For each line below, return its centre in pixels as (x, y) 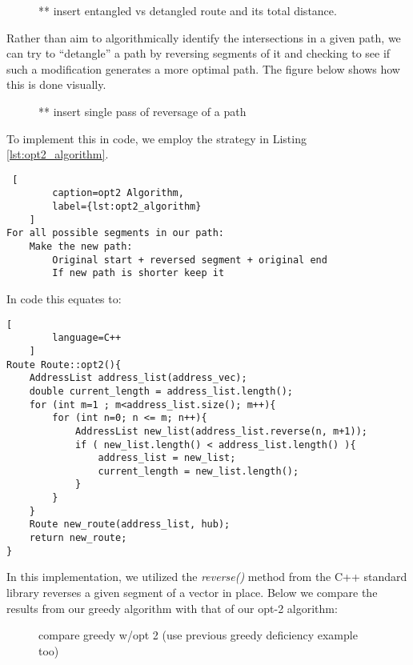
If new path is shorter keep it (138, 273)
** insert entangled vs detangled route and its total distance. (188, 10)
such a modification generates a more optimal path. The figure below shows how (203, 68)
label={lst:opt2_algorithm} (127, 207)
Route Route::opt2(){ (64, 365)
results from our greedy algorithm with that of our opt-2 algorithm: (172, 608)
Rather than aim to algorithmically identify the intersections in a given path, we (204, 37)
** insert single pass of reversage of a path (142, 111)
